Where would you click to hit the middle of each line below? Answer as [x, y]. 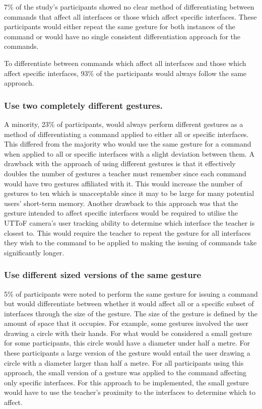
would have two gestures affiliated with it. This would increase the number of [123, 183]
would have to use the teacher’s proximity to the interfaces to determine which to [130, 392]
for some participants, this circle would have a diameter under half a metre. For [127, 343]
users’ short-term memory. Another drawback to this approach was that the [121, 203]
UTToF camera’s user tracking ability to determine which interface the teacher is [129, 222]
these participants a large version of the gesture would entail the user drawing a [127, 353]
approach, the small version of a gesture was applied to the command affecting [125, 372]
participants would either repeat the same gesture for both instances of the [120, 26]
